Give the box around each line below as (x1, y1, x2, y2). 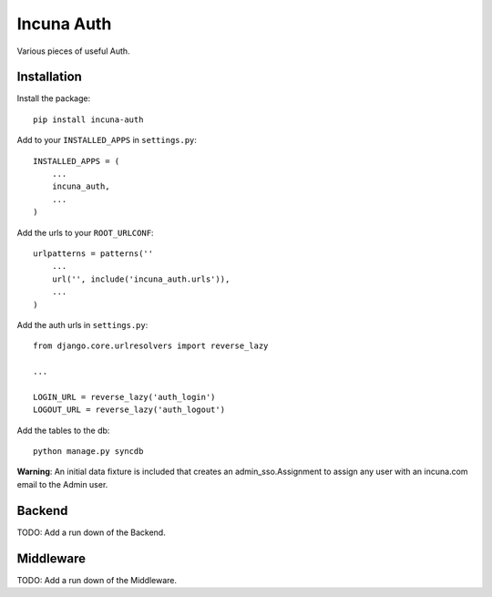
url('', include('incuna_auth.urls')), (51, 273, 231, 284)
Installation (16, 69, 82, 85)
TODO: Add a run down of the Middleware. (16, 574, 178, 585)
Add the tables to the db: (16, 425, 110, 436)
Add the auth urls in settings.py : (16, 319, 149, 330)
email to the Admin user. (16, 479, 108, 489)
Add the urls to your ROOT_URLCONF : (16, 227, 154, 238)
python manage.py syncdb (33, 447, 144, 457)
